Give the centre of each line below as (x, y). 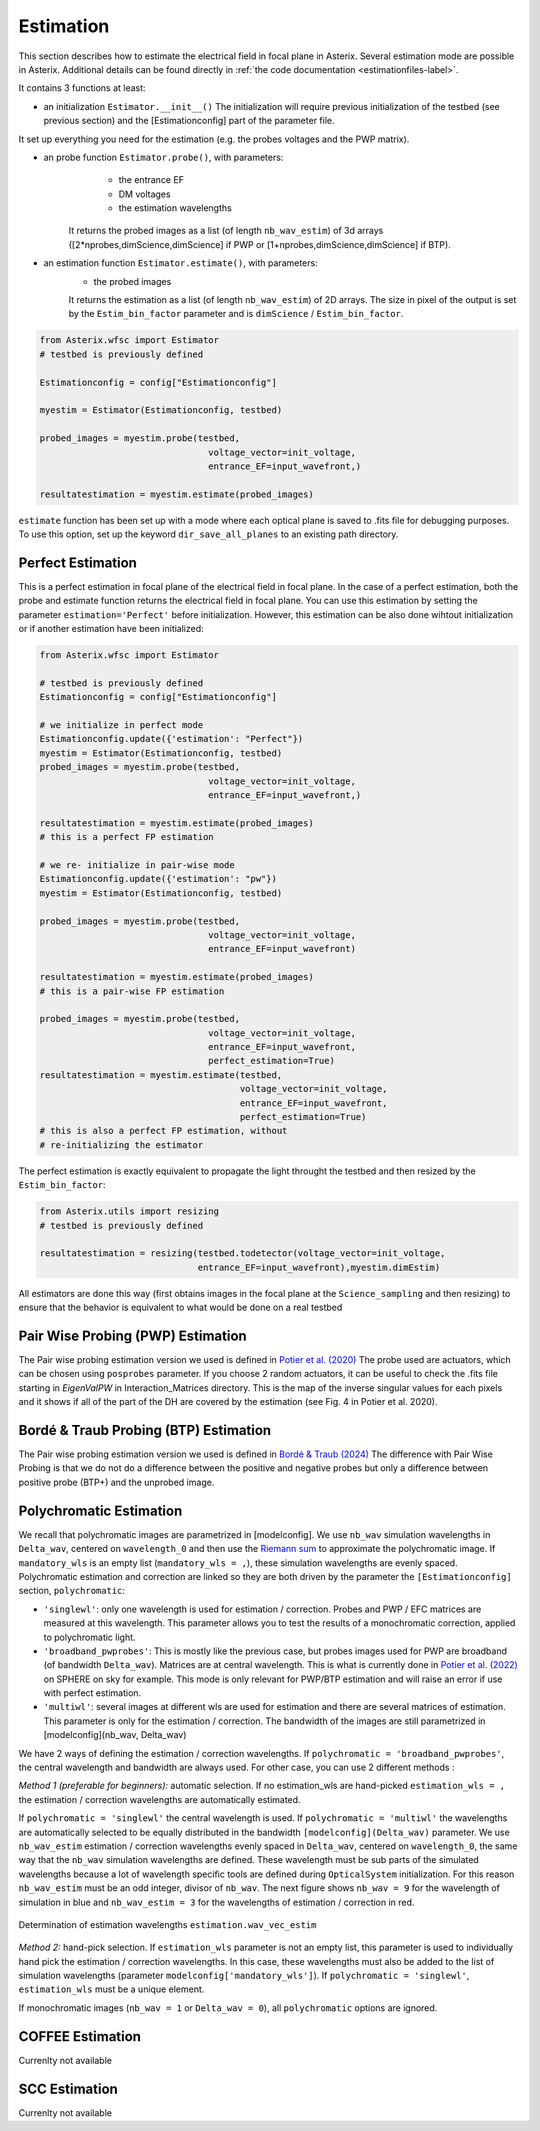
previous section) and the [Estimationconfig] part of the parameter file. (189, 121)
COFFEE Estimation (80, 2036)
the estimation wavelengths (175, 208)
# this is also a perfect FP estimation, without (163, 1131)
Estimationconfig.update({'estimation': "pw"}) (158, 879)
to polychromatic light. (89, 1637)
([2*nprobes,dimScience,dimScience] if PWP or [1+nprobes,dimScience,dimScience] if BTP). (260, 244)
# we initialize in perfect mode (121, 725)
